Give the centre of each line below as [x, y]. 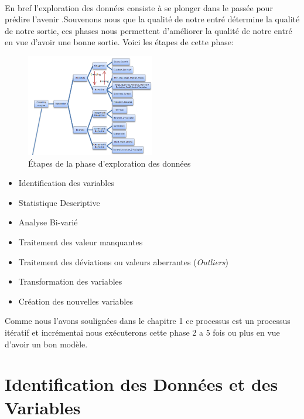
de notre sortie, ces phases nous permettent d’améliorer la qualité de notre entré [148, 30]
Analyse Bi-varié [48, 222]
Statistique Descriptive [59, 202]
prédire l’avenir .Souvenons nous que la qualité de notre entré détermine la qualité [152, 19]
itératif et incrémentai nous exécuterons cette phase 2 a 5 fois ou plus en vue [142, 332]
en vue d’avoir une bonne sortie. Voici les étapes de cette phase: [119, 42]
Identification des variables [66, 183]
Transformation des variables [70, 281]
